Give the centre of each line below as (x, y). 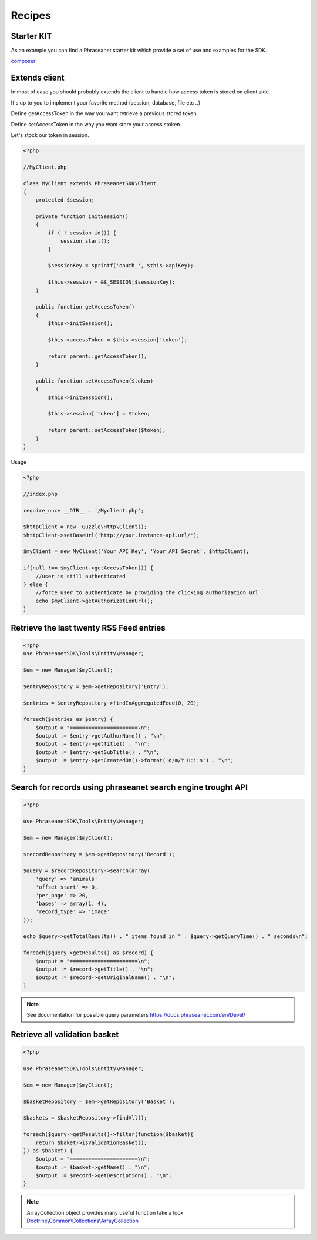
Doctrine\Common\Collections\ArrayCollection (83, 1221)
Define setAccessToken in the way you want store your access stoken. (96, 124)
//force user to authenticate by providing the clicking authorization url (147, 593)
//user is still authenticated (80, 576)
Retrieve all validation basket (65, 1035)
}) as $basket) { (48, 1151)
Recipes (31, 15)
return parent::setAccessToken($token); (107, 430)
